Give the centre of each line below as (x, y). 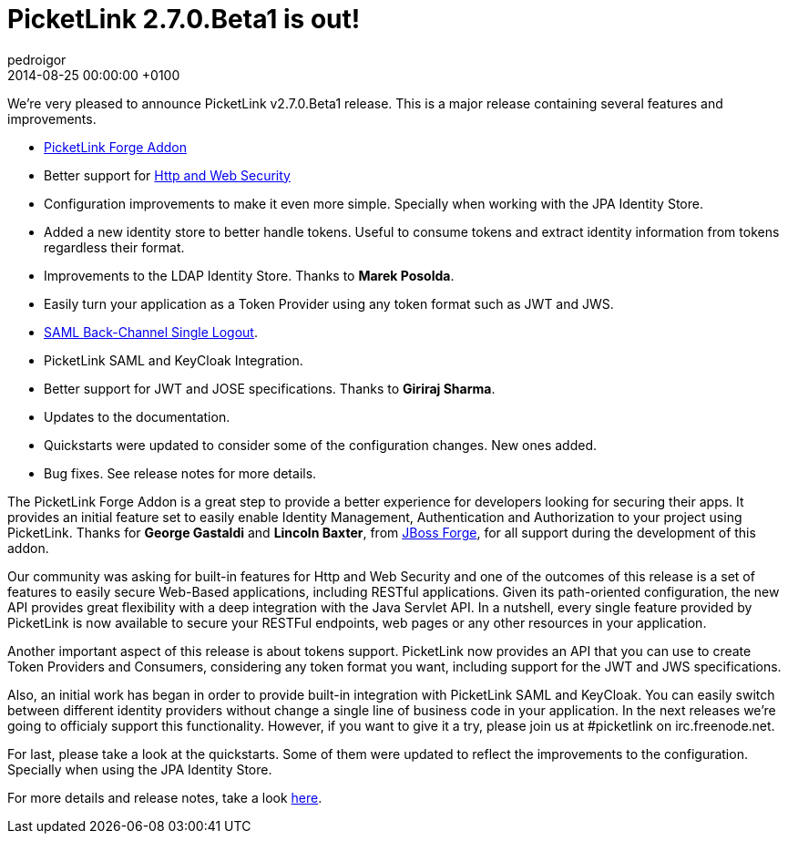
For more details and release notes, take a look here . (165, 797)
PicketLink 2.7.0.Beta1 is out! (184, 19)
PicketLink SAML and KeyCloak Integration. (174, 360)
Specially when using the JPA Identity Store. (140, 769)
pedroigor (37, 59)
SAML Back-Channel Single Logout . (151, 332)
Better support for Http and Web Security (167, 175)
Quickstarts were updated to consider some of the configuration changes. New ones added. (321, 445)
